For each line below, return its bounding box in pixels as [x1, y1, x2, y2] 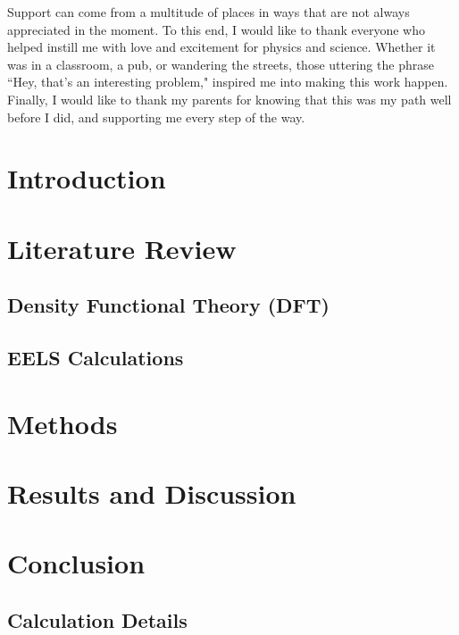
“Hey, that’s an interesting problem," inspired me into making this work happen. [7, 72, 448, 91]
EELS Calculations [7, 344, 184, 372]
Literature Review [7, 230, 237, 266]
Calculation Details [7, 606, 188, 633]
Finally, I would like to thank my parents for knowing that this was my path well [7, 89, 452, 108]
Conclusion [7, 545, 146, 581]
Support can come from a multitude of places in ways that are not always [7, 3, 410, 21]
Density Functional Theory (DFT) [7, 291, 330, 319]
